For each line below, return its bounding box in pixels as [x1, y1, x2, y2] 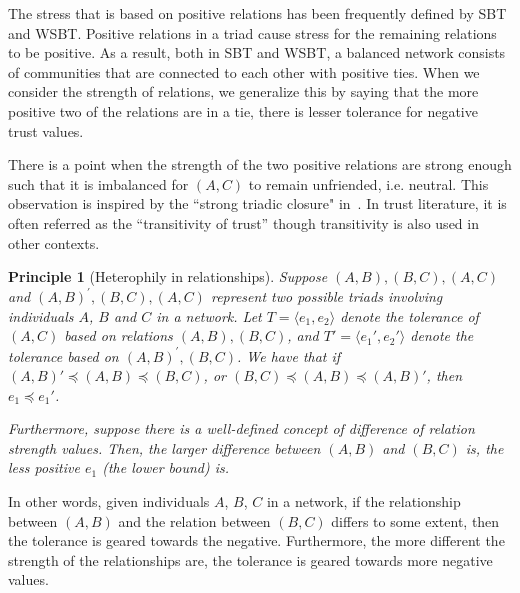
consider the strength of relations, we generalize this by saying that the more [8, 81, 479, 102]
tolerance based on [8, 345, 119, 366]
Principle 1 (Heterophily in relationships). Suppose [8, 266, 328, 287]
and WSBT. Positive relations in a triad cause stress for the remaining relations [8, 22, 497, 43]
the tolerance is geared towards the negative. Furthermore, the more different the [8, 530, 505, 551]
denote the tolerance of [340, 305, 479, 326]
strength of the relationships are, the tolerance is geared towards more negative [8, 549, 493, 570]
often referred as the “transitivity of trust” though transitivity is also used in [8, 212, 479, 233]
